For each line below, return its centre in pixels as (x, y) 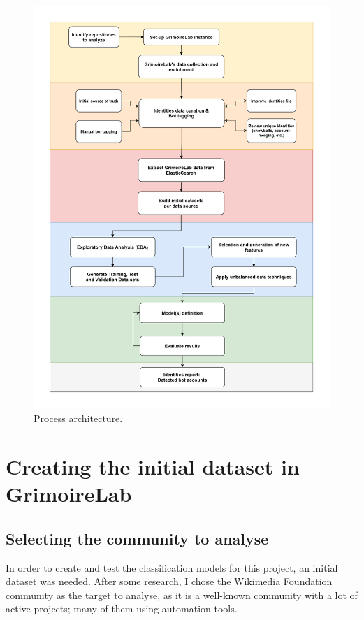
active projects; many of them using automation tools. (122, 608)
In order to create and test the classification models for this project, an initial (172, 567)
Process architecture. (78, 418)
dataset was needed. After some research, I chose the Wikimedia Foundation (169, 581)
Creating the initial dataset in (153, 466)
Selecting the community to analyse (137, 538)
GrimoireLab (69, 494)
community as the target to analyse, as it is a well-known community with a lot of (182, 594)
